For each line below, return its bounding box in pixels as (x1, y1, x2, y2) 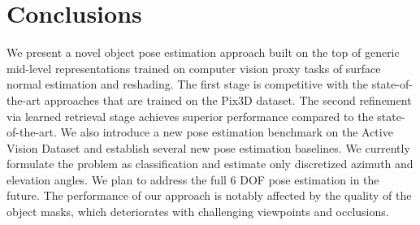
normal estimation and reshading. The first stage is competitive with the (6, 76, 368, 93)
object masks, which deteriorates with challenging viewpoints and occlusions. (6, 203, 389, 220)
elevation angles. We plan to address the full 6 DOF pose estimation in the (6, 171, 379, 188)
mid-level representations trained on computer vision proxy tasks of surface (6, 59, 381, 76)
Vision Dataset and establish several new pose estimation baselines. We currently (6, 139, 410, 156)
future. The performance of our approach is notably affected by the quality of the (6, 187, 412, 204)
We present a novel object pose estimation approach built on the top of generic (6, 44, 400, 61)
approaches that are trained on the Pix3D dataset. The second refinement (44, 91, 412, 108)
